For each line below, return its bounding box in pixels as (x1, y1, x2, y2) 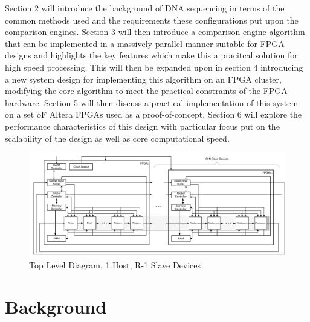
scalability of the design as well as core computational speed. (5, 131, 230, 144)
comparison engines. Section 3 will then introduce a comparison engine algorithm (5, 25, 305, 38)
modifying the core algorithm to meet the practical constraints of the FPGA (5, 84, 288, 97)
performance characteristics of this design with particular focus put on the (5, 119, 280, 132)
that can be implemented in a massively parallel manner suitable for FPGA (5, 37, 285, 49)
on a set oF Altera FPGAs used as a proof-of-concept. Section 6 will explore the (5, 108, 302, 121)
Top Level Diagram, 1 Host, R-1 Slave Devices (29, 258, 201, 271)
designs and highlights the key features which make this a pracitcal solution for (5, 49, 298, 62)
